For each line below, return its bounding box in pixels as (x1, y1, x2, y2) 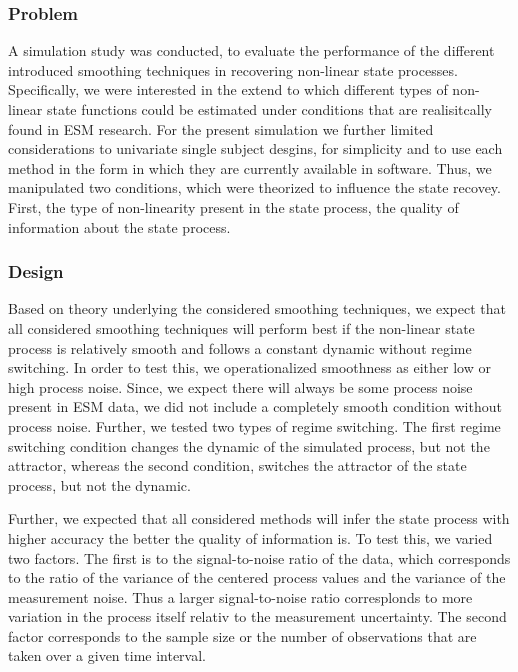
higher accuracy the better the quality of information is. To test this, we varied (8, 527, 493, 548)
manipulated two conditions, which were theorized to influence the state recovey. (8, 177, 501, 198)
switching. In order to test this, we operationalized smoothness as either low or (8, 357, 491, 378)
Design (8, 259, 64, 284)
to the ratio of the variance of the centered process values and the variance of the (8, 567, 506, 588)
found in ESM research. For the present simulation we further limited (8, 118, 434, 139)
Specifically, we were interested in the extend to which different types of (8, 79, 448, 100)
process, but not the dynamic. (8, 474, 191, 495)
